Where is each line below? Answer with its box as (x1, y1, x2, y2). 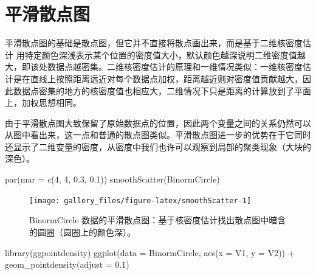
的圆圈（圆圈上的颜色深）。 (29, 225, 136, 238)
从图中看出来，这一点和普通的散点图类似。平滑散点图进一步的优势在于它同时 (5, 128, 311, 141)
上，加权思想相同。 (5, 96, 81, 109)
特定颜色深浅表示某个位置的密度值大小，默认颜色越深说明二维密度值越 (24, 48, 306, 61)
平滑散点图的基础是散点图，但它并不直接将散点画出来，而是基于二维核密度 (5, 37, 303, 49)
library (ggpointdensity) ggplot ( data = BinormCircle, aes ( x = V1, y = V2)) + (5, 246, 295, 259)
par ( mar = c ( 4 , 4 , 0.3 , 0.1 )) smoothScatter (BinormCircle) (5, 173, 220, 186)
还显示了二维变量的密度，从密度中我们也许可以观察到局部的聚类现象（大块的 (5, 140, 311, 153)
